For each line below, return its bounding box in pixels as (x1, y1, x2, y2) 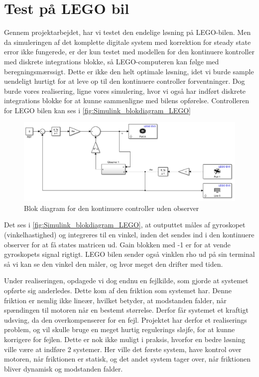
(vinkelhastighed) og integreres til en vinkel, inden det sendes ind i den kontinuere (4, 229, 255, 239)
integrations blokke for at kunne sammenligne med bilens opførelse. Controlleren (4, 95, 250, 106)
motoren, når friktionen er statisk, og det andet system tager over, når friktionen (4, 354, 251, 364)
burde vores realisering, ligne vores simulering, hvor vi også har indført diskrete (4, 85, 246, 96)
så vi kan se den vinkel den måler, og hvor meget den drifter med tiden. (4, 258, 223, 269)
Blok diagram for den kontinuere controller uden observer (24, 202, 199, 213)
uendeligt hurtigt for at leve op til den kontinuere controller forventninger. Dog (4, 76, 245, 86)
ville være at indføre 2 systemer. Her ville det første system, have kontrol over (4, 344, 242, 354)
